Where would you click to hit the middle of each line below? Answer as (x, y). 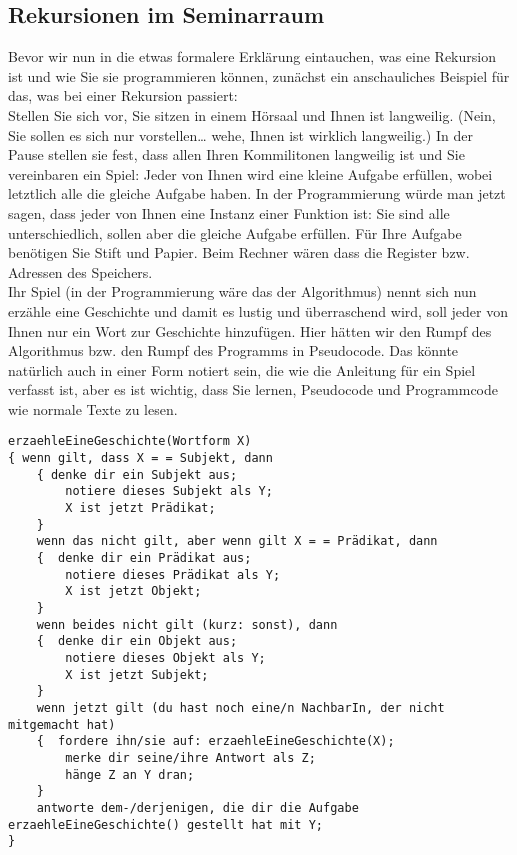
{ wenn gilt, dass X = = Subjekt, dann (140, 458)
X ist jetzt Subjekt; (137, 674)
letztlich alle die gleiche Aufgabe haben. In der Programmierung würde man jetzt (257, 193)
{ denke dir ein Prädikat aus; (144, 558)
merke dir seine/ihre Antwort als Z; (190, 757)
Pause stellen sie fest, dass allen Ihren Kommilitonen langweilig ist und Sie (236, 154)
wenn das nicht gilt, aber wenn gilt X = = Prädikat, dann (237, 541)
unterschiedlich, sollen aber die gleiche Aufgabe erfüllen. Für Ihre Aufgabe (235, 232)
